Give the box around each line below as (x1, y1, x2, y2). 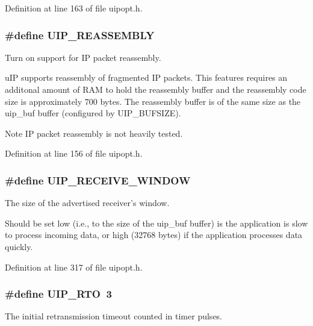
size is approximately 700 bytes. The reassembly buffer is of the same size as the (5, 95, 301, 107)
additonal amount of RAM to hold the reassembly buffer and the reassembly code (5, 83, 306, 95)
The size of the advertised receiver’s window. (5, 196, 170, 209)
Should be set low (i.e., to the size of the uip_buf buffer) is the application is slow (5, 216, 308, 229)
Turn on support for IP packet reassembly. (5, 51, 161, 63)
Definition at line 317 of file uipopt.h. (5, 260, 143, 273)
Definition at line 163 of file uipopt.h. (5, 2, 143, 14)
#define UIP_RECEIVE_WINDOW (5, 172, 191, 187)
